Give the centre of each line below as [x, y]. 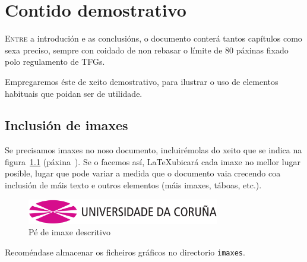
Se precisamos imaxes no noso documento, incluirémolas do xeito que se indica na [153, 150]
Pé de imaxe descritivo [69, 232]
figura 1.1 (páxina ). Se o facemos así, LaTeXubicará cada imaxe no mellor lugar [153, 161]
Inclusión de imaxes [67, 125]
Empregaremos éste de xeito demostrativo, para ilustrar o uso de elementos [142, 81]
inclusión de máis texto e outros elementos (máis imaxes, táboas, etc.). [133, 185]
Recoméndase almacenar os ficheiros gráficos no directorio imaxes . [125, 252]
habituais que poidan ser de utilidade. [74, 93]
